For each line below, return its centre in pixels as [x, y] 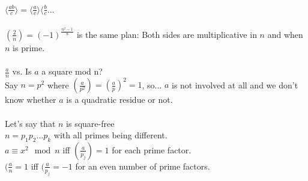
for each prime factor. [152, 149]
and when [285, 34]
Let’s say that [30, 123]
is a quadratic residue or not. [119, 100]
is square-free [90, 123]
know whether [31, 100]
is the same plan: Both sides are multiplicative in [167, 34]
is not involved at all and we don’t [235, 84]
